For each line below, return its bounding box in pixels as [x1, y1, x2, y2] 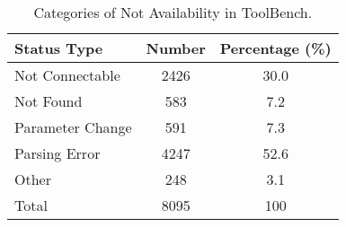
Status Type [14, 38, 103, 58]
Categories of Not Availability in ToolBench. [33, 2, 313, 22]
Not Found [14, 91, 83, 111]
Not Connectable [14, 65, 120, 85]
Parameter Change [14, 117, 132, 137]
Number [146, 38, 206, 58]
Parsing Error [14, 143, 101, 163]
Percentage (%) [219, 38, 332, 58]
